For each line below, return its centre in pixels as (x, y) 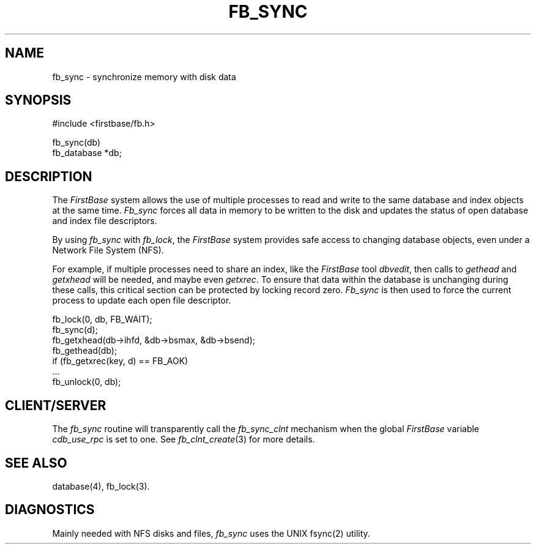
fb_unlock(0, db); (87, 382)
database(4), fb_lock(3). (101, 486)
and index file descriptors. (105, 221)
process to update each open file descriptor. (142, 301)
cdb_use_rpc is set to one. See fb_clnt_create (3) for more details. (184, 439)
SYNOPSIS (38, 100)
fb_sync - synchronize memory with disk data (144, 77)
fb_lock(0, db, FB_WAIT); (102, 319)
